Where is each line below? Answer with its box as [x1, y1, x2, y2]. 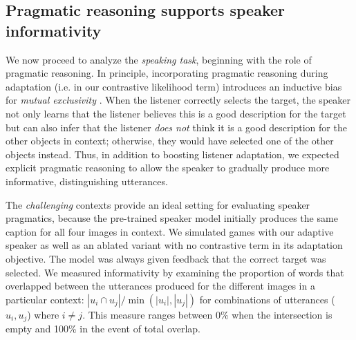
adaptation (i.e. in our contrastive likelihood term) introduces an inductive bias [6, 79, 342, 93]
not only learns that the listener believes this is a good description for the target [6, 106, 346, 120]
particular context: [6, 292, 84, 306]
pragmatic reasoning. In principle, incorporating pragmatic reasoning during [6, 66, 328, 80]
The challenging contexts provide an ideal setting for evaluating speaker [6, 197, 310, 211]
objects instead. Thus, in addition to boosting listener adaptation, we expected [6, 147, 339, 161]
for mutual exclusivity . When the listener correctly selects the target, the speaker [6, 93, 350, 107]
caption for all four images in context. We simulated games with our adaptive [6, 224, 334, 238]
